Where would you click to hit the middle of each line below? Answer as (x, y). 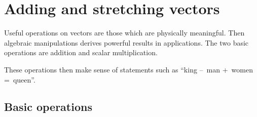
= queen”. (20, 79)
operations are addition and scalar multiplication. (81, 52)
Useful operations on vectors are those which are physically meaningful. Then (124, 33)
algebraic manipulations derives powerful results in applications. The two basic (126, 42)
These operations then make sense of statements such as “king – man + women (128, 69)
